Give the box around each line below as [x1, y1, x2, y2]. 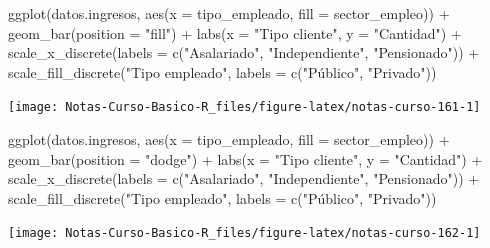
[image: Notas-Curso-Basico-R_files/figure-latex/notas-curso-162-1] [8, 226, 481, 241]
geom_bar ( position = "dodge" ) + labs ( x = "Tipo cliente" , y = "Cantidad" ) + [8, 148, 483, 169]
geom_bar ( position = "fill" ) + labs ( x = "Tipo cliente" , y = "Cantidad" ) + [8, 22, 462, 43]
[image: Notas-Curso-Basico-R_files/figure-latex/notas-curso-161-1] [8, 100, 481, 115]
